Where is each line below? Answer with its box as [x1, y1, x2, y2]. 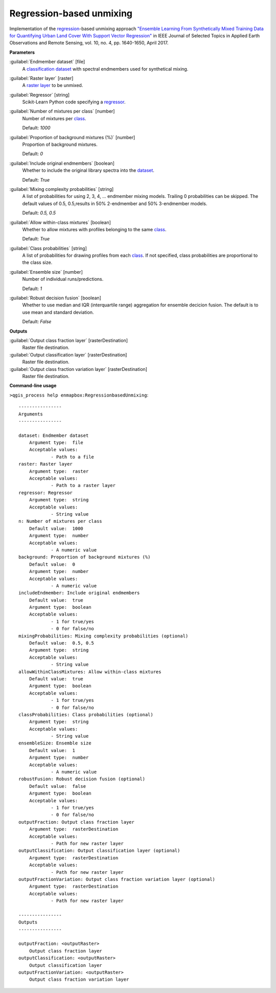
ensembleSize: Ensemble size [18, 740, 91, 746]
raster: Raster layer [18, 461, 73, 467]
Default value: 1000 [29, 525, 84, 532]
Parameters [9, 49, 35, 55]
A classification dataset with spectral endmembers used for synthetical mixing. [22, 65, 189, 72]
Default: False [22, 319, 52, 325]
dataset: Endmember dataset [18, 432, 89, 438]
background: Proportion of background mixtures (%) [18, 554, 151, 560]
